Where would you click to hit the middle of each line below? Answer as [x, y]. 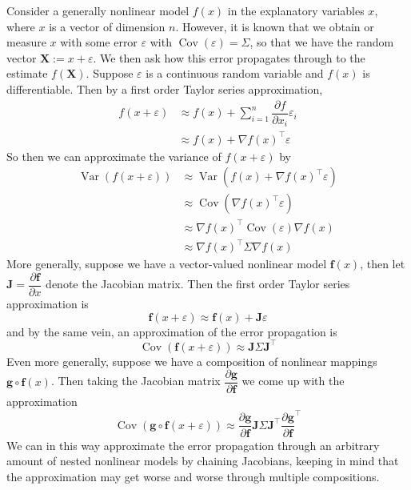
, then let [383, 264]
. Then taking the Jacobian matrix [136, 381]
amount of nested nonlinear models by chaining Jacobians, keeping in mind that [203, 461]
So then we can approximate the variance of [114, 156]
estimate [27, 73]
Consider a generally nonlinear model [98, 10]
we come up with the [293, 381]
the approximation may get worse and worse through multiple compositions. [193, 476]
